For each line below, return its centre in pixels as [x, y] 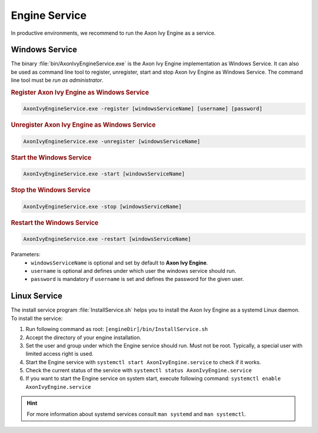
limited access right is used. [59, 354]
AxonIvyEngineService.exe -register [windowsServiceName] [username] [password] [143, 109]
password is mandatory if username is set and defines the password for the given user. [138, 279]
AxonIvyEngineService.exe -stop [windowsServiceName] [102, 206]
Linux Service [37, 296]
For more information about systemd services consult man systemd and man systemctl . [136, 414]
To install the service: [37, 318]
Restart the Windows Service [55, 223]
